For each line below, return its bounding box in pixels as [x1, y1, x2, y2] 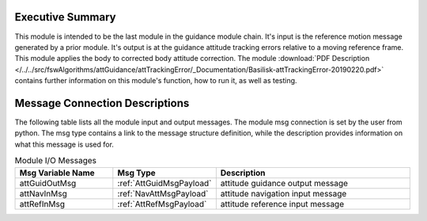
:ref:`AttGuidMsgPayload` [117, 177, 212, 189]
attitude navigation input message [220, 188, 347, 199]
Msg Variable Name [19, 167, 95, 178]
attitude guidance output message [220, 177, 348, 189]
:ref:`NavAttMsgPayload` [117, 188, 209, 199]
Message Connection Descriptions [14, 96, 190, 110]
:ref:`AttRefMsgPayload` [117, 198, 207, 209]
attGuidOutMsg [19, 177, 77, 189]
